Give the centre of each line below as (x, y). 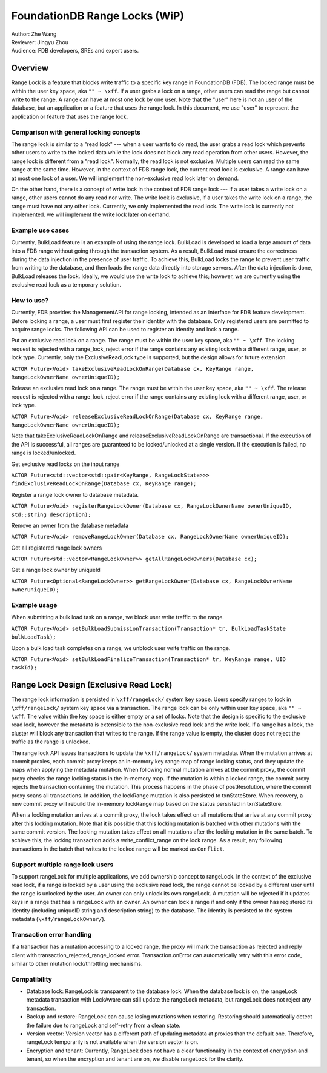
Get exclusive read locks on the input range (65, 464)
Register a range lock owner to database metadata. (75, 494)
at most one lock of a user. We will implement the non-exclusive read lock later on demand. (125, 178)
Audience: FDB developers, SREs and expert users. (75, 51)
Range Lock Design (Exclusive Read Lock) (92, 685)
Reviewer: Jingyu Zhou (40, 42)
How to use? (30, 300)
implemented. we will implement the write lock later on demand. (91, 214)
